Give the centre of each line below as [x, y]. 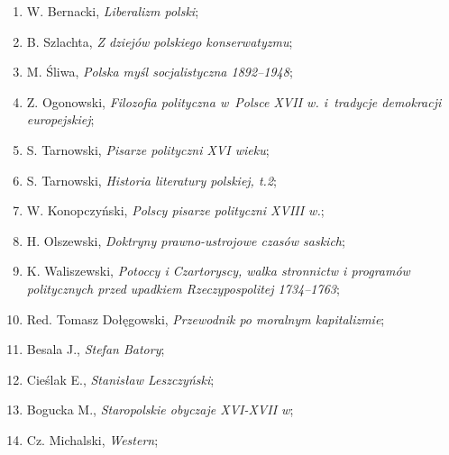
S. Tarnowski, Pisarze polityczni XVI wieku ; [148, 149]
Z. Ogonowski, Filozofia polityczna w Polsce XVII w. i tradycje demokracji [234, 101]
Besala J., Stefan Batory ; [96, 349]
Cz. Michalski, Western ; [92, 439]
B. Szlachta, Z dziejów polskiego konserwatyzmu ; [160, 41]
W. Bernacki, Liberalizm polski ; [113, 11]
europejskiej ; [60, 119]
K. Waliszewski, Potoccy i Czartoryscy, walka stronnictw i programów [218, 271]
